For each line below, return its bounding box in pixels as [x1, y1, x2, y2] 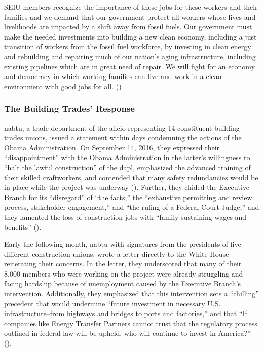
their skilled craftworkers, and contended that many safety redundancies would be [4, 172, 258, 182]
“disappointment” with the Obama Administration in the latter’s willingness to [4, 152, 250, 163]
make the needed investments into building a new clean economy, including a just [4, 31, 257, 42]
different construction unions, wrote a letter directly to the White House [4, 248, 229, 259]
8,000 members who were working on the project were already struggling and [4, 268, 243, 279]
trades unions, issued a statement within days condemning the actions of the [4, 132, 242, 143]
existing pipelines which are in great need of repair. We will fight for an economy [4, 61, 255, 71]
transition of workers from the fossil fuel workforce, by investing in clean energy [4, 41, 251, 52]
